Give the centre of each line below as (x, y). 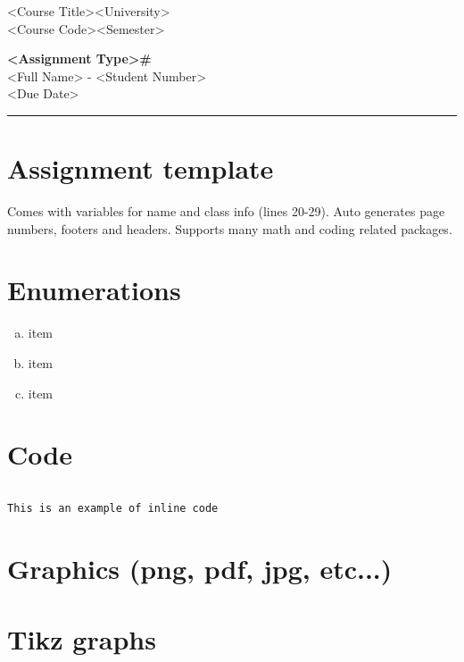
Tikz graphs (82, 638)
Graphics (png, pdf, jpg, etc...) (200, 569)
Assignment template (141, 168)
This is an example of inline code (113, 509)
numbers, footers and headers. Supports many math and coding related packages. (230, 228)
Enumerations (94, 290)
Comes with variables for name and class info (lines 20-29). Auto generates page (226, 211)
